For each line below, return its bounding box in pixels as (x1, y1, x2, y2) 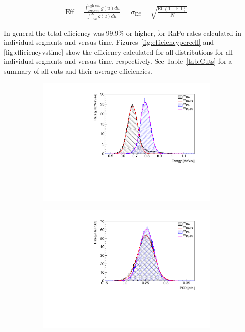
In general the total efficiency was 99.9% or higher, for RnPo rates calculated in (4, 27, 241, 37)
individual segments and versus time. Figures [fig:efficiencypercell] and (4, 37, 214, 47)
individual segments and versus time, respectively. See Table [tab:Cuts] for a (4, 56, 232, 66)
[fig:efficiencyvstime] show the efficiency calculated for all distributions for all (4, 46, 233, 56)
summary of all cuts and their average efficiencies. (4, 66, 152, 76)
